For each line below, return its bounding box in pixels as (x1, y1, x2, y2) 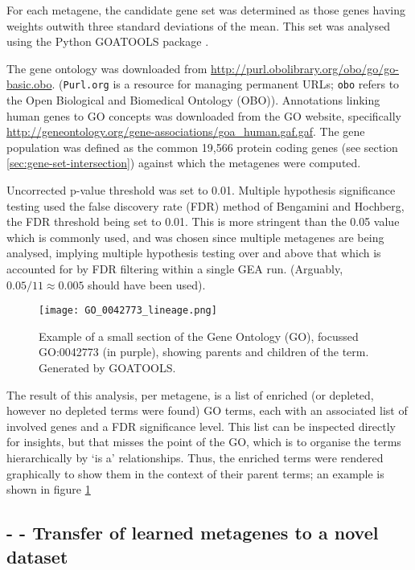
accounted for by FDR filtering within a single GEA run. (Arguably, (6, 260, 343, 277)
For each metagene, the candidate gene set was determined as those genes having (6, 2, 406, 18)
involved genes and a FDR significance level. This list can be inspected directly (6, 417, 396, 434)
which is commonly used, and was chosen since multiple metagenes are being (6, 228, 384, 245)
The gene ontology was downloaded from (6, 59, 207, 76)
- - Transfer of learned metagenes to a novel (6, 520, 379, 545)
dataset (6, 543, 68, 568)
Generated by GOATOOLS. (39, 359, 176, 375)
